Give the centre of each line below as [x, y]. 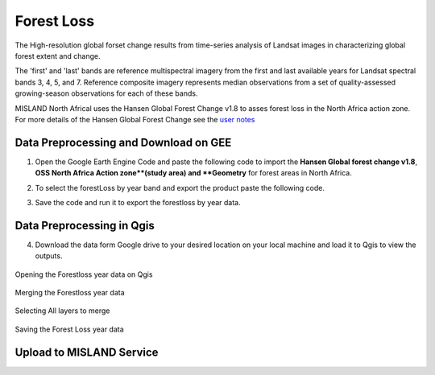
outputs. [49, 256]
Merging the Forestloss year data [70, 293]
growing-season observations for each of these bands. [106, 93]
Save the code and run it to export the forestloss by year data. [138, 202]
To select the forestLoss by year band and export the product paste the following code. [180, 187]
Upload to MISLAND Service [87, 352]
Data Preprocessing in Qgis [85, 225]
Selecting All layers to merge [62, 311]
